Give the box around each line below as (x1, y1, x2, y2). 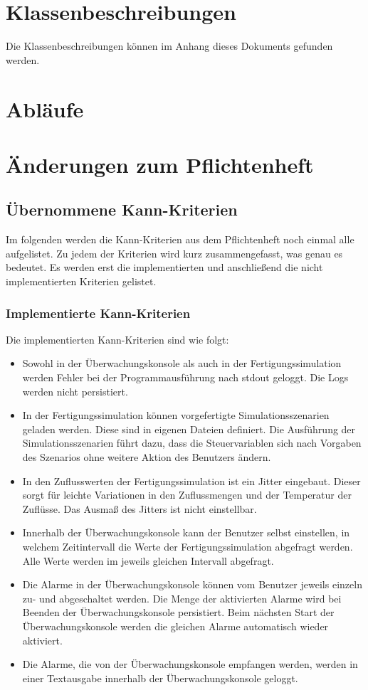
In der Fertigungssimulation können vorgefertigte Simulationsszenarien (22, 408, 330, 423)
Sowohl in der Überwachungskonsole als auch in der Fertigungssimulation (22, 356, 342, 371)
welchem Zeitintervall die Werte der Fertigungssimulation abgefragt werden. (22, 538, 353, 553)
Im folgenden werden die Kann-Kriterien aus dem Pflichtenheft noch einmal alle (6, 232, 354, 247)
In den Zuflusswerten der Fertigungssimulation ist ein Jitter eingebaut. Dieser (22, 473, 361, 488)
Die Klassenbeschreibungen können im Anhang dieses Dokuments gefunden (6, 38, 333, 53)
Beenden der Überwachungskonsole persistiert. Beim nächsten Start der (22, 605, 335, 620)
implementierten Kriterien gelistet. (6, 274, 157, 289)
